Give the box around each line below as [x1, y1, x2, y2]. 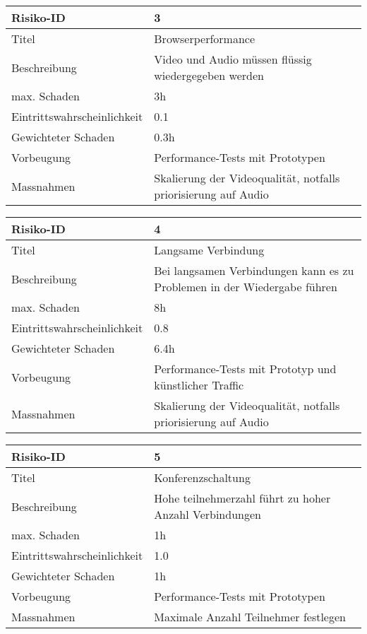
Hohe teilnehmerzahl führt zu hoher [154, 490, 331, 506]
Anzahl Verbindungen [154, 506, 261, 522]
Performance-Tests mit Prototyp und [154, 360, 337, 377]
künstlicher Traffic [154, 377, 244, 393]
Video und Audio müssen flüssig [154, 51, 312, 67]
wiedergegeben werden [154, 67, 264, 83]
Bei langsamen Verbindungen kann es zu [154, 262, 354, 278]
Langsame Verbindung [154, 242, 265, 258]
